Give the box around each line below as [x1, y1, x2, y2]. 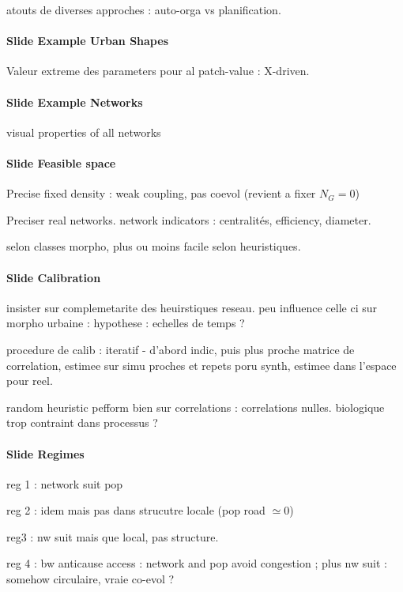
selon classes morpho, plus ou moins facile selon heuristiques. [6, 238, 301, 255]
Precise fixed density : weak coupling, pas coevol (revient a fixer [6, 185, 316, 202]
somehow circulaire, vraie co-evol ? [6, 571, 175, 587]
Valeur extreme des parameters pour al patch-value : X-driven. [6, 62, 310, 79]
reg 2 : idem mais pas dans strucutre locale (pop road [6, 502, 266, 518]
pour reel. [6, 372, 53, 389]
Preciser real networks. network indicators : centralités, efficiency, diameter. [6, 211, 371, 228]
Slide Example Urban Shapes [6, 32, 168, 49]
